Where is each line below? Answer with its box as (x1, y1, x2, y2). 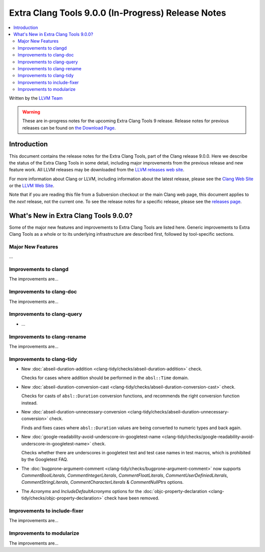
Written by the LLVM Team (9, 95, 63, 101)
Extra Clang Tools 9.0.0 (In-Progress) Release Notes (9, 7, 226, 18)
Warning (22, 109, 40, 115)
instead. (21, 400, 38, 406)
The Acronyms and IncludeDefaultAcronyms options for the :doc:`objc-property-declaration (21, 488, 207, 494)
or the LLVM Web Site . (9, 183, 54, 189)
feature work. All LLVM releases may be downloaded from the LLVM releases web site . (9, 167, 185, 173)
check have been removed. (104, 495, 159, 501)
